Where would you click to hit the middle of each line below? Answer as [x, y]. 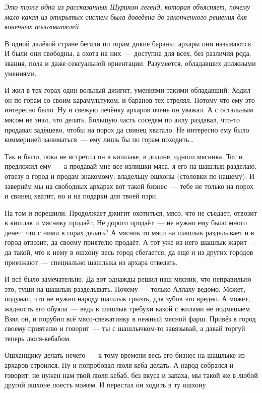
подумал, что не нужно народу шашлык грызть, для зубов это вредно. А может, [127, 299]
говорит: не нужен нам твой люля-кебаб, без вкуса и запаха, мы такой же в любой [131, 375]
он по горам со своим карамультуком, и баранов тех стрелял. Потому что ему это [130, 100]
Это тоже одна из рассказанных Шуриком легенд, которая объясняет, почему [127, 7]
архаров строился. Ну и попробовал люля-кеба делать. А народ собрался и [119, 365]
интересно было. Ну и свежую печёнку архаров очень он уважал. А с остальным [129, 110]
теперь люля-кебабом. [38, 338]
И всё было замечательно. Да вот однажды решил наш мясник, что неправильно [128, 279]
